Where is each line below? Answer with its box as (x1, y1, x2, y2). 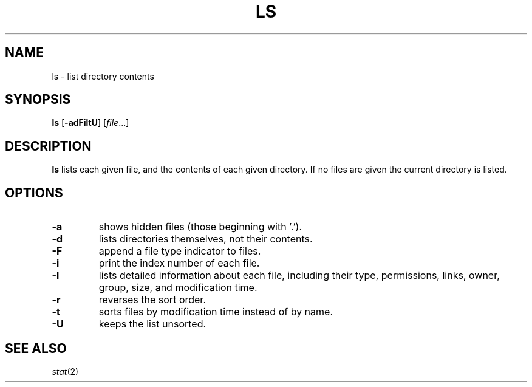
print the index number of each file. (98, 257, 260, 270)
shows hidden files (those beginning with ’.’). (98, 221, 302, 233)
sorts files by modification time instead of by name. (98, 306, 333, 318)
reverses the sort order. (98, 293, 206, 306)
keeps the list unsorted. (98, 318, 206, 330)
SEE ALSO (5, 340, 67, 356)
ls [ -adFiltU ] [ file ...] (52, 117, 129, 128)
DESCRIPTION (5, 138, 92, 154)
